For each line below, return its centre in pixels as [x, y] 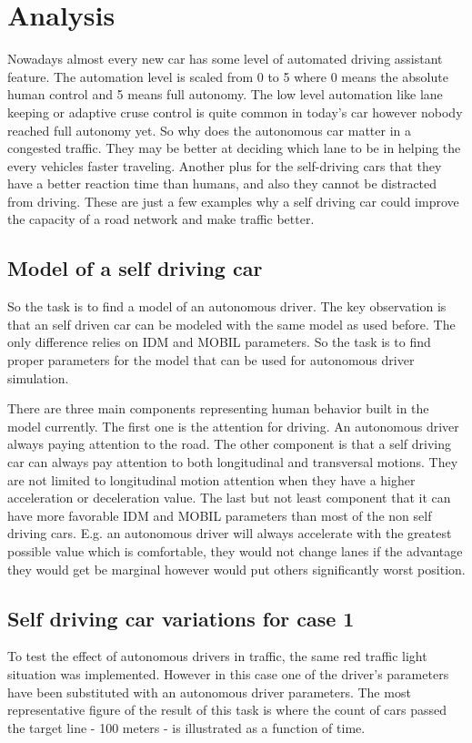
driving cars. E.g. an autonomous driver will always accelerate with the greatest [230, 533]
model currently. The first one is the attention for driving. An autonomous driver [233, 426]
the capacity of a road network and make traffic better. [161, 219]
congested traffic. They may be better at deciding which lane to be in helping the [234, 148]
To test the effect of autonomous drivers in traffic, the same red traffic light [217, 656]
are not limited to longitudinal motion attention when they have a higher [211, 479]
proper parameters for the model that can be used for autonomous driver [211, 360]
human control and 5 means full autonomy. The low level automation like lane [225, 94]
